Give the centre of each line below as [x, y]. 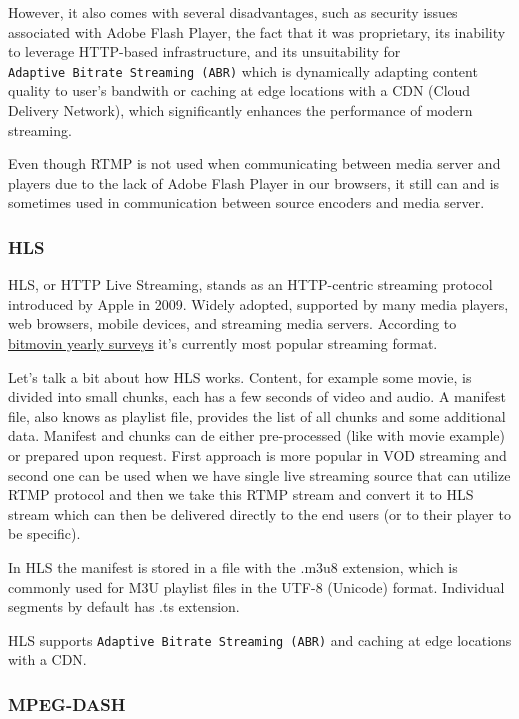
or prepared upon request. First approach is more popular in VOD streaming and [257, 454]
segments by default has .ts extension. [124, 606]
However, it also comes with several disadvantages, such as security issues [233, 12]
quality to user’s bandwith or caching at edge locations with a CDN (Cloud [239, 90]
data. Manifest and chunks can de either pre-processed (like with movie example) [257, 435]
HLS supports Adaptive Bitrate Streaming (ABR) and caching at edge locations [260, 639]
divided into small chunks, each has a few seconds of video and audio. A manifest [257, 396]
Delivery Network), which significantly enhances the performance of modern [240, 110]
